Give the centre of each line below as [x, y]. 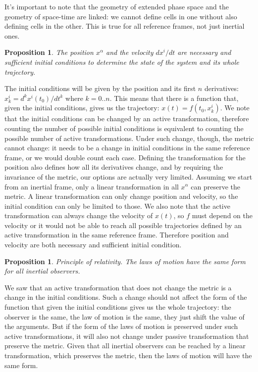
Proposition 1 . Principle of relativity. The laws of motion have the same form [125, 261]
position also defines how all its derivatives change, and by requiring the [114, 167]
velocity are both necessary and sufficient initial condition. [93, 245]
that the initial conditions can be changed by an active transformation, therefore [127, 118]
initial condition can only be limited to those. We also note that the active [117, 206]
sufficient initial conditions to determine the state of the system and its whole [122, 62]
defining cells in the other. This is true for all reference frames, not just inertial [125, 26]
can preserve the [216, 186]
